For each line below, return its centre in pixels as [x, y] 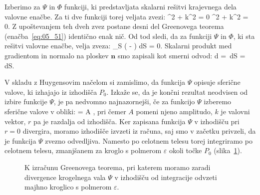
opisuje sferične [217, 82]
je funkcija [20, 140]
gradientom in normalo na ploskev [57, 55]
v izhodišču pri [217, 121]
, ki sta [244, 36]
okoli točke [185, 150]
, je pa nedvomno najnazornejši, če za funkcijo [124, 101]
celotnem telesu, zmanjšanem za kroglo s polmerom [83, 150]
